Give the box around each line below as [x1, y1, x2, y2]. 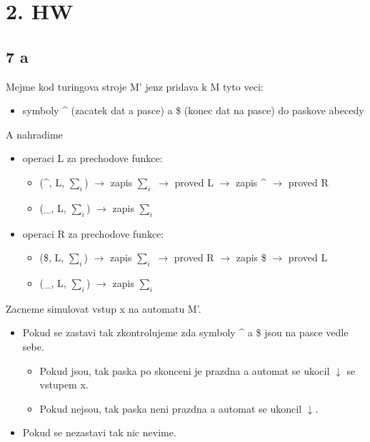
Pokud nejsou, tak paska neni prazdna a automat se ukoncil [39, 401, 302, 416]
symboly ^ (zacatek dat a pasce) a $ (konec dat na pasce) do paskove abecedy [22, 103, 364, 118]
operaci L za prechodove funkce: [22, 151, 163, 166]
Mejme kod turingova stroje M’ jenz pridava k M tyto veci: [6, 79, 264, 94]
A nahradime [6, 126, 63, 141]
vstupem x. [39, 377, 89, 392]
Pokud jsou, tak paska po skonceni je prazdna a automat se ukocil [39, 363, 330, 378]
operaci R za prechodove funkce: [22, 226, 164, 241]
